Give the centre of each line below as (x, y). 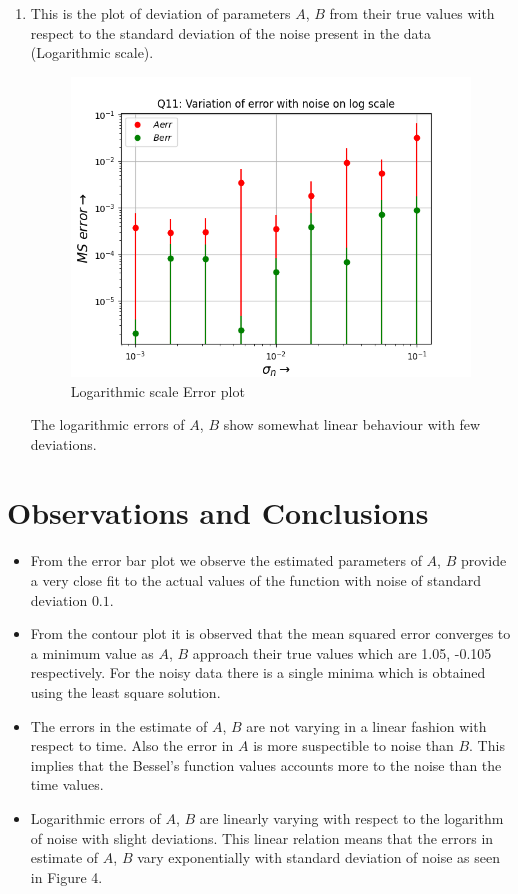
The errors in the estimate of (119, 725)
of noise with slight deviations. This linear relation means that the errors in (262, 837)
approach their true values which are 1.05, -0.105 (342, 652)
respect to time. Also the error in (132, 745)
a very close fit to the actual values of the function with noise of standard (256, 580)
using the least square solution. (125, 691)
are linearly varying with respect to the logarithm (351, 817)
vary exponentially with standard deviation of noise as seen (319, 857)
